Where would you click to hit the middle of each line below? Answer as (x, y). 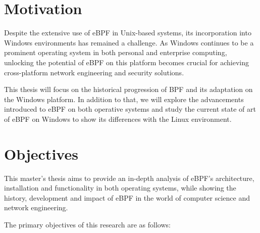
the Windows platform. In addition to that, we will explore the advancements (124, 99)
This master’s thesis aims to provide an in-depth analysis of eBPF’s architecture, (129, 178)
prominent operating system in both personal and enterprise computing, (116, 52)
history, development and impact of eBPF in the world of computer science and (127, 197)
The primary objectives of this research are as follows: (87, 224)
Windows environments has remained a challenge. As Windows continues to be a (129, 42)
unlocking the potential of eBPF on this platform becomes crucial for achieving (127, 62)
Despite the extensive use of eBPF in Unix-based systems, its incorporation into (128, 33)
